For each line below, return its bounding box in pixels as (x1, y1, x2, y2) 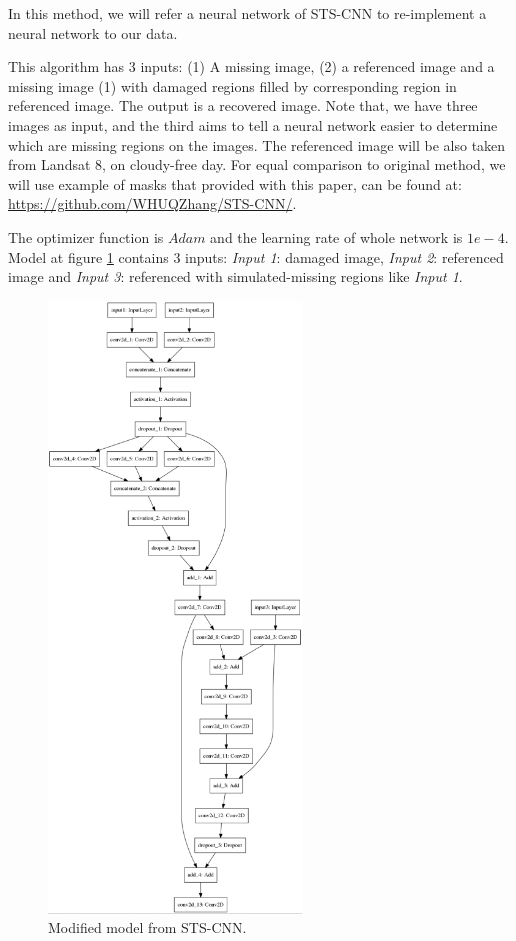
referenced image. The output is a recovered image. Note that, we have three (8, 95, 478, 116)
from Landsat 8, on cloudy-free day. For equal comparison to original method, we (8, 154, 506, 175)
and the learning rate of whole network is (210, 226, 463, 247)
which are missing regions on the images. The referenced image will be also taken (8, 134, 506, 155)
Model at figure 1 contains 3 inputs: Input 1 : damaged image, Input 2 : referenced (8, 246, 504, 267)
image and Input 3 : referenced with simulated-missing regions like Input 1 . (8, 266, 463, 287)
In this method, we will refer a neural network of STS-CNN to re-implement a (8, 3, 487, 23)
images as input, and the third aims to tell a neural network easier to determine (8, 114, 498, 135)
